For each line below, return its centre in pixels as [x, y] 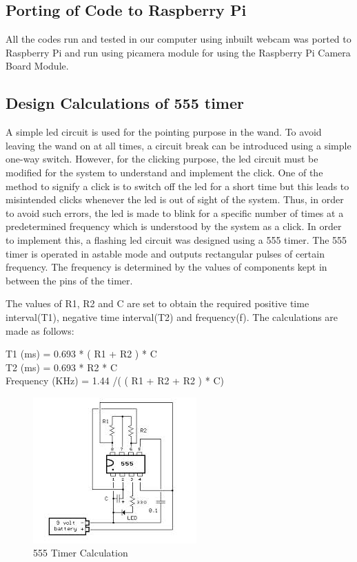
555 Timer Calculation [81, 553]
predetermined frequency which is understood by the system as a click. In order [174, 226]
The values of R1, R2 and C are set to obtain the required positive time [157, 303]
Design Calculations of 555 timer [125, 103]
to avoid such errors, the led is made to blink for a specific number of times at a [175, 212]
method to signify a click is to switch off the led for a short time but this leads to [177, 186]
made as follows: [40, 330]
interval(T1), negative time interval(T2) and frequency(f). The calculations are [172, 316]
